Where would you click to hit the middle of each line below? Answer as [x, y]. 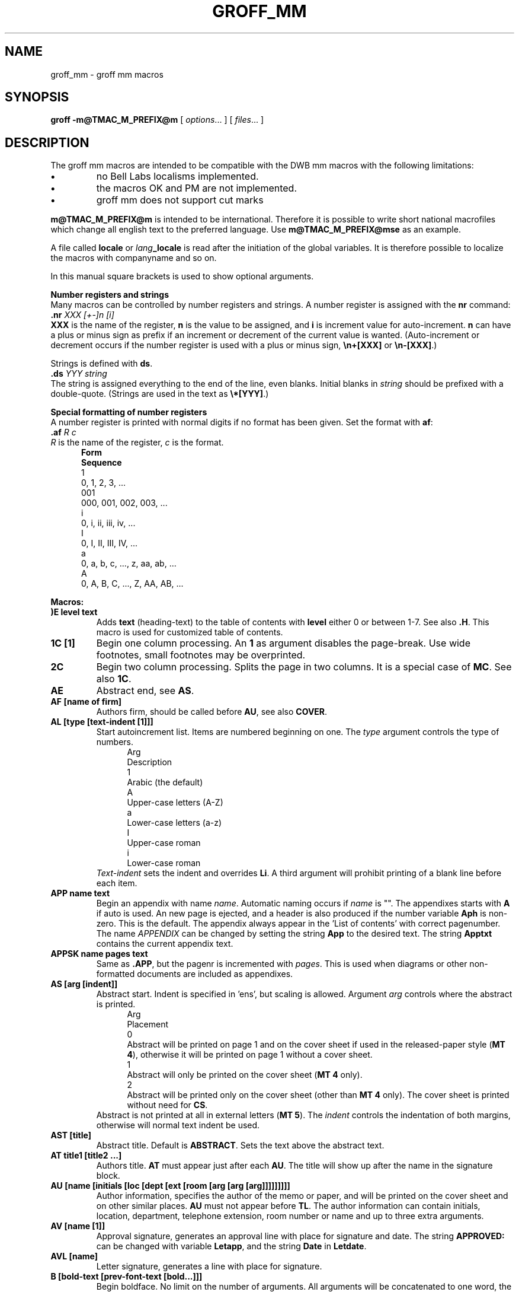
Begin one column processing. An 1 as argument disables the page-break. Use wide [283, 643]
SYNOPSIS [37, 97]
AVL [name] [74, 1256]
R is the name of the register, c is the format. [137, 443]
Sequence [102, 463]
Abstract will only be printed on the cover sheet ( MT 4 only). [245, 1075]
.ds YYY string [79, 374]
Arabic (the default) [165, 782]
